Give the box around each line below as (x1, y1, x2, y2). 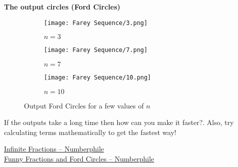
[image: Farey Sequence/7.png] (44, 46, 148, 54)
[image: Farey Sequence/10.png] (44, 73, 151, 81)
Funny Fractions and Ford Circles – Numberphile (4, 153, 154, 163)
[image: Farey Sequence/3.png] (44, 19, 148, 26)
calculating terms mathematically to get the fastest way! (4, 126, 177, 137)
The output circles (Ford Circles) (4, 1, 121, 11)
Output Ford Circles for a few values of (24, 100, 144, 110)
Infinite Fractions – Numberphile (4, 143, 104, 154)
